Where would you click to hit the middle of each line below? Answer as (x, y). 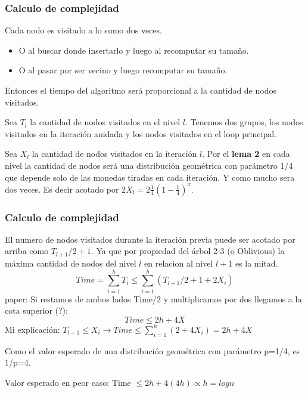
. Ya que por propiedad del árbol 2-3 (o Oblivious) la (188, 251)
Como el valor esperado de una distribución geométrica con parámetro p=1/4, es (153, 350)
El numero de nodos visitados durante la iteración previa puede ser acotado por (150, 239)
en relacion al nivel (179, 263)
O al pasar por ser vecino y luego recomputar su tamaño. (123, 70)
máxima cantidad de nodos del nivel (71, 263)
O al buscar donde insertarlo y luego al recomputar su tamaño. (134, 50)
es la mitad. (256, 263)
